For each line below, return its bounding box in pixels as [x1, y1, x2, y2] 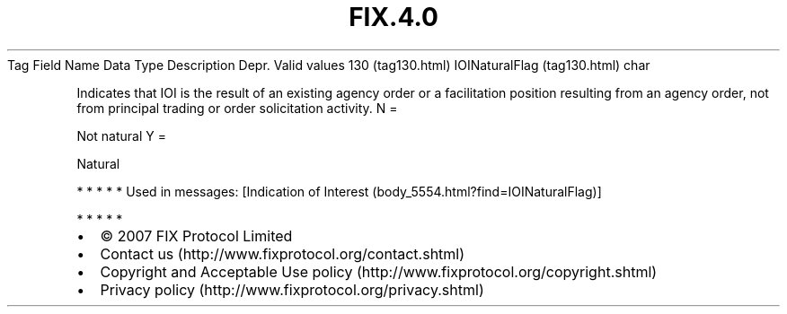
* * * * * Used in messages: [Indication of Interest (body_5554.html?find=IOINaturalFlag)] [76, 183, 602, 199]
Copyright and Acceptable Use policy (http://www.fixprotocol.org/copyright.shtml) [100, 262, 658, 281]
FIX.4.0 [349, 2, 438, 32]
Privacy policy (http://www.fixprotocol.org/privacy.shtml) [100, 280, 484, 299]
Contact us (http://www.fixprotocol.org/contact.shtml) [100, 244, 465, 263]
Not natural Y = [76, 127, 167, 144]
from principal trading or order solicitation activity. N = [76, 100, 398, 116]
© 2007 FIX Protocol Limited [100, 226, 293, 245]
